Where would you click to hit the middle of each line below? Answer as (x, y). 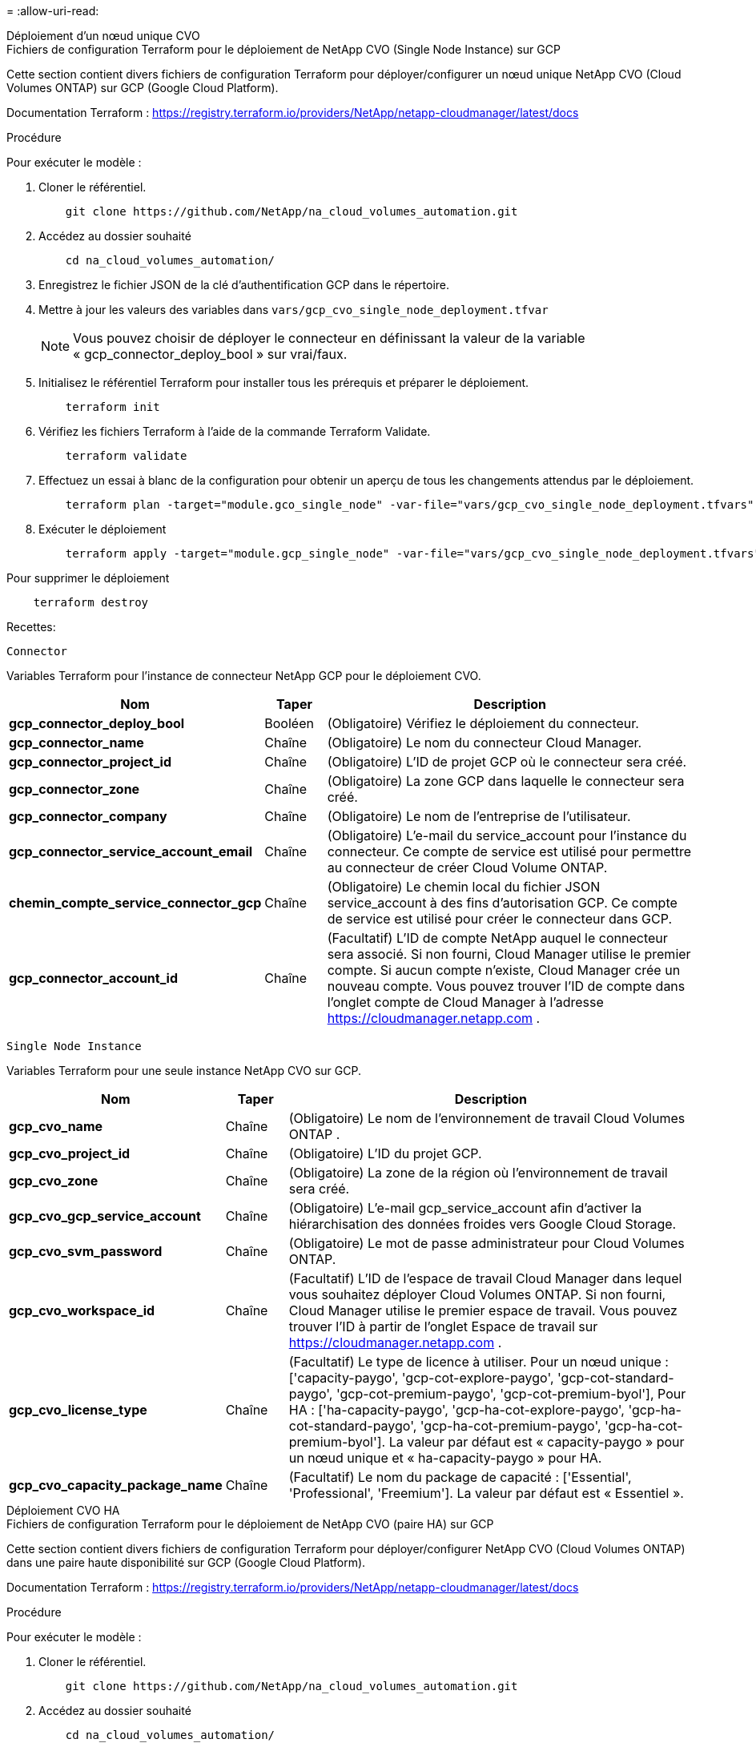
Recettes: (31, 627)
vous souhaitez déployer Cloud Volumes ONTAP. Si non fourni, (477, 1294)
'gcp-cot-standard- (616, 1378)
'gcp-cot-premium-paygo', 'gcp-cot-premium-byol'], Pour (511, 1394)
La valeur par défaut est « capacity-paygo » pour (537, 1442)
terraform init (113, 407)
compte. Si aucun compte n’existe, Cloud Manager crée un (504, 970)
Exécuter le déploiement (103, 529)
